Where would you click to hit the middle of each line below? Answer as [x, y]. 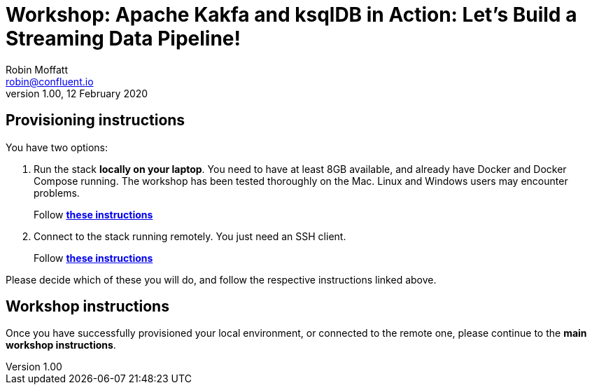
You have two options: [57, 147]
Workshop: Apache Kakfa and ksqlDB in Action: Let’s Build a [291, 15]
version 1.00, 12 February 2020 [77, 93]
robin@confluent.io [50, 81]
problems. [57, 193]
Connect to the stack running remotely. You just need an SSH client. [190, 236]
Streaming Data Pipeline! [123, 39]
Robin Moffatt [37, 69]
